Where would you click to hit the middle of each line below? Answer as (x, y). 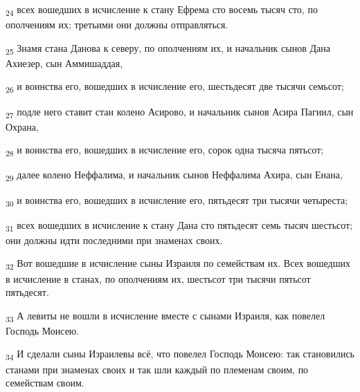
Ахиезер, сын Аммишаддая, (64, 63)
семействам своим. (45, 383)
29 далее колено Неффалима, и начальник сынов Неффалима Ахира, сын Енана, (174, 176)
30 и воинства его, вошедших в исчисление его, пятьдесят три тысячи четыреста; (177, 200)
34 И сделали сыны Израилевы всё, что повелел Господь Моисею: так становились (180, 355)
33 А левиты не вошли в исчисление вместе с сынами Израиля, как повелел (165, 316)
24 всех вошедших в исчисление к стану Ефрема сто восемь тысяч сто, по (162, 10)
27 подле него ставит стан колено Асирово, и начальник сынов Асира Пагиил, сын (180, 112)
